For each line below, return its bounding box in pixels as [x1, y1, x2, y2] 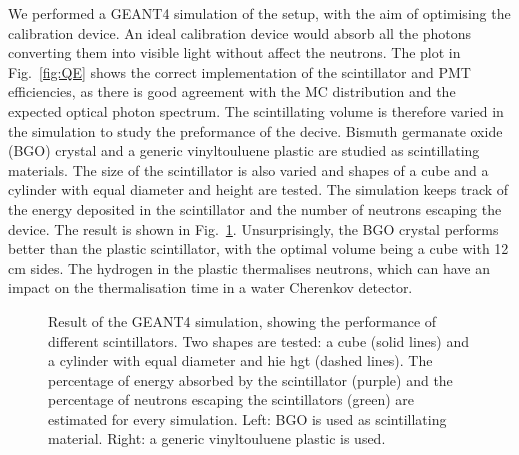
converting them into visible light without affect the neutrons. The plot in [8, 42, 461, 63]
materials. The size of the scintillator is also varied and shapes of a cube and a [8, 159, 489, 180]
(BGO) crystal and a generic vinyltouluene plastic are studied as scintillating [8, 140, 480, 161]
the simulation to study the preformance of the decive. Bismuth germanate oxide [8, 120, 503, 141]
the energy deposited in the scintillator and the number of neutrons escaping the [8, 198, 502, 219]
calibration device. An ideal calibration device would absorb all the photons [8, 22, 472, 43]
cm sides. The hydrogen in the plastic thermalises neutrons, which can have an [8, 257, 490, 278]
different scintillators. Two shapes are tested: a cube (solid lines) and [48, 330, 470, 351]
